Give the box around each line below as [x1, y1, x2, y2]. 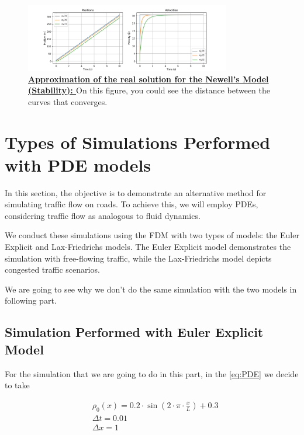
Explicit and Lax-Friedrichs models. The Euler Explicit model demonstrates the [5, 241, 291, 252]
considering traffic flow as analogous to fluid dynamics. [5, 209, 201, 221]
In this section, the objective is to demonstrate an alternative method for [5, 186, 267, 199]
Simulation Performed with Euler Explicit [5, 323, 264, 341]
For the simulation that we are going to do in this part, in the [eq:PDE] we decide [5, 367, 299, 380]
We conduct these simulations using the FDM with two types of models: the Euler [5, 229, 299, 241]
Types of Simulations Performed [5, 130, 271, 154]
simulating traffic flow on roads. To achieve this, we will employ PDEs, [5, 198, 258, 210]
